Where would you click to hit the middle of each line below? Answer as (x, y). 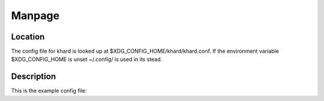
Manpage (35, 16)
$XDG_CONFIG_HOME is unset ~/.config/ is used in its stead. (87, 59)
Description (34, 77)
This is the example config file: (49, 91)
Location (28, 37)
